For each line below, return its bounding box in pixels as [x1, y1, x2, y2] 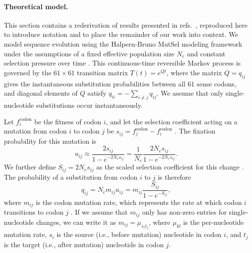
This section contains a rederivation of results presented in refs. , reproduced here [4, 19, 248, 30]
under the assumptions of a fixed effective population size [4, 48, 175, 58]
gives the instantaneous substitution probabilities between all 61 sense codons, [4, 78, 236, 88]
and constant [187, 48, 226, 58]
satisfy [87, 88, 107, 98]
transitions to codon [4, 207, 64, 217]
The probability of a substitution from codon [4, 171, 138, 182]
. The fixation [174, 126, 216, 136]
